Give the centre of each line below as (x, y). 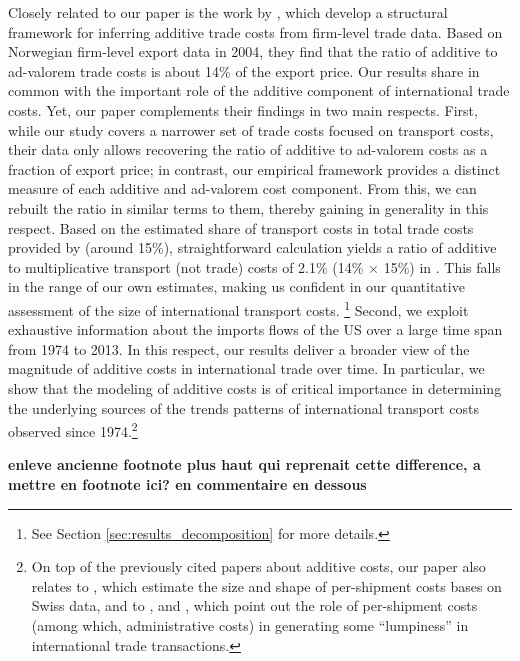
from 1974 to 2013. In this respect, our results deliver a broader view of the (239, 348)
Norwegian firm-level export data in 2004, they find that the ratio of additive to (253, 51)
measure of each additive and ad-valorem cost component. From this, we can (242, 188)
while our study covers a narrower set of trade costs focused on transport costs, (251, 129)
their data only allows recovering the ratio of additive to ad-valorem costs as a (248, 149)
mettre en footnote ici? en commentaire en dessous (187, 483)
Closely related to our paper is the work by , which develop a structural (228, 12)
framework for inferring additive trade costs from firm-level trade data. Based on (255, 31)
